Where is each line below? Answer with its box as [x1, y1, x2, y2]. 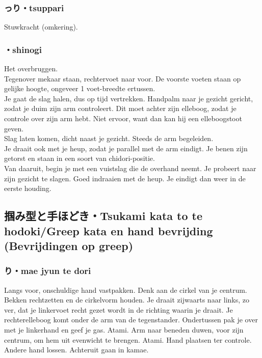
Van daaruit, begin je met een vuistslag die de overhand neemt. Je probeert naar [4, 162, 256, 173]
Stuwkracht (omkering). [4, 21, 78, 32]
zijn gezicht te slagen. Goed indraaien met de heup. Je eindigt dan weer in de [4, 173, 246, 183]
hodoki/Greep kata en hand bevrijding [4, 223, 213, 238]
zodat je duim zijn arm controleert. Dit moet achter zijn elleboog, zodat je [4, 103, 237, 114]
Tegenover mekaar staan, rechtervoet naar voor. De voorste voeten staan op [4, 73, 241, 84]
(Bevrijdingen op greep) [4, 237, 134, 253]
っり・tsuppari [4, 1, 64, 14]
